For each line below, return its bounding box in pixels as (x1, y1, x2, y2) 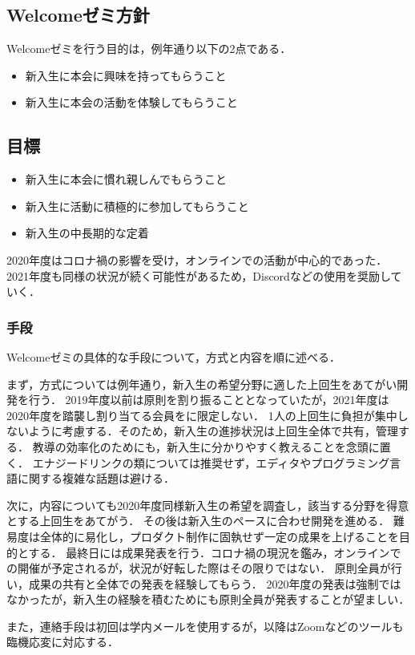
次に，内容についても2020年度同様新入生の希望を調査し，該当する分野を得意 (6, 496, 409, 513)
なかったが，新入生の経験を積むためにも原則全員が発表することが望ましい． (6, 591, 410, 608)
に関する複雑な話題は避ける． (17, 470, 175, 487)
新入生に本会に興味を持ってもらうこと (25, 67, 227, 83)
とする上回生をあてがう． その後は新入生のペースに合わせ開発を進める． (6, 512, 390, 529)
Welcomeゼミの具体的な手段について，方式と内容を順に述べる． (6, 348, 341, 365)
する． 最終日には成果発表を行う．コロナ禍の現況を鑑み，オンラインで (28, 544, 401, 560)
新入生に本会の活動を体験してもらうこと (25, 94, 238, 111)
